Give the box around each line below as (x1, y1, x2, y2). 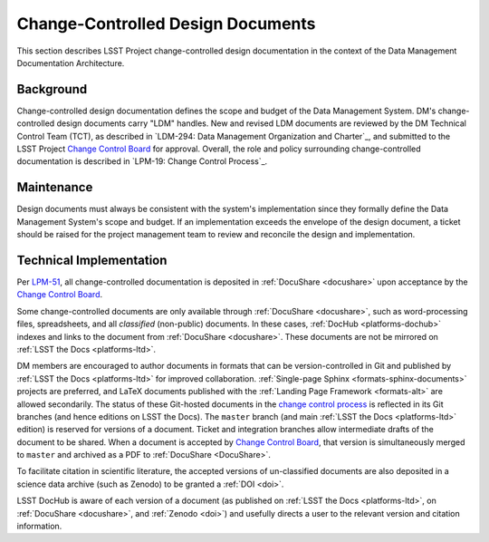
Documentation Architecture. (16, 57, 125, 68)
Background (16, 82, 88, 97)
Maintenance (16, 179, 93, 195)
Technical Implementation (16, 252, 168, 267)
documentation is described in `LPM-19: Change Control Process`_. (16, 156, 268, 167)
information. (16, 521, 62, 532)
